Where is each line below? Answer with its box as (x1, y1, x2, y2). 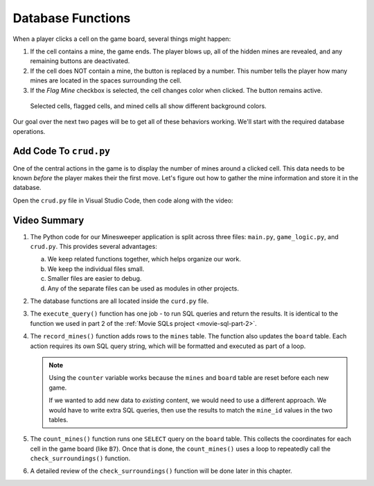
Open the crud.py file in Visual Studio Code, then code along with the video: (12, 196, 233, 205)
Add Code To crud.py (12, 146, 111, 157)
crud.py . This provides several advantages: (30, 243, 157, 251)
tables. (48, 415, 69, 424)
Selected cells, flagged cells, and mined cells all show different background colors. (30, 101, 267, 110)
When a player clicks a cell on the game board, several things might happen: (12, 35, 231, 43)
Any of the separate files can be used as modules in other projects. (47, 284, 239, 293)
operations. (12, 127, 46, 135)
